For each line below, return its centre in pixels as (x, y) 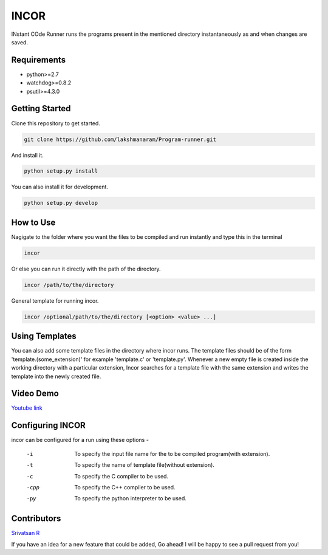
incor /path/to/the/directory (69, 285)
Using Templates (44, 336)
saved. (20, 42)
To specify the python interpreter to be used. (130, 498)
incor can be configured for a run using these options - (80, 440)
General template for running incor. (55, 300)
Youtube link (27, 408)
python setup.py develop (61, 203)
